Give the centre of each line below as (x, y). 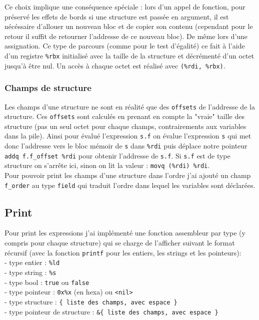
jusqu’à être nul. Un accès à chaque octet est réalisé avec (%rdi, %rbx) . (115, 65)
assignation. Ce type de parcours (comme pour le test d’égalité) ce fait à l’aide (125, 46)
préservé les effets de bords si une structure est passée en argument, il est (117, 16)
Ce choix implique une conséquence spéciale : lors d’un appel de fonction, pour (125, 6)
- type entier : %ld (32, 262)
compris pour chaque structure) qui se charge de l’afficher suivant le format (120, 243)
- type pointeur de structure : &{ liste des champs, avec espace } (111, 311)
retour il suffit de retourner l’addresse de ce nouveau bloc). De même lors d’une (126, 36)
